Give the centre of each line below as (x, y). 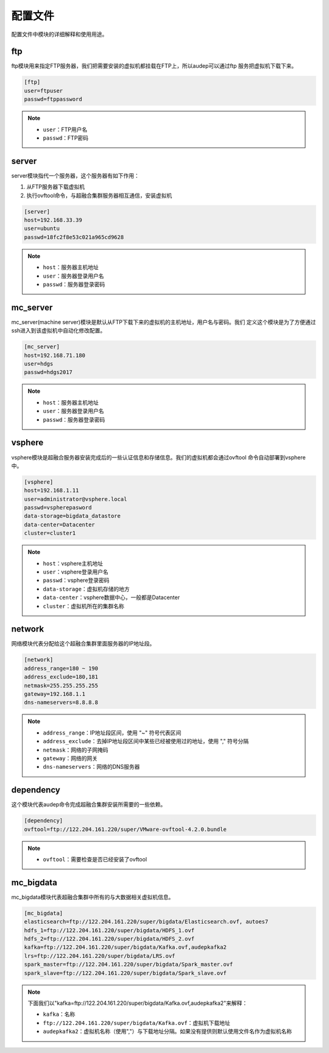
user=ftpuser (44, 91)
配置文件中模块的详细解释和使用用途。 (59, 34)
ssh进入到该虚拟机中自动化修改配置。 (58, 331)
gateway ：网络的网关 (70, 758)
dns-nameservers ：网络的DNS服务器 (91, 767)
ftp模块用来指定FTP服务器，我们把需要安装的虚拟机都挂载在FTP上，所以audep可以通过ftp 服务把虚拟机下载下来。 (154, 66)
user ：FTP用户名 (65, 129)
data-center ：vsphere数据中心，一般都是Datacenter (111, 597)
